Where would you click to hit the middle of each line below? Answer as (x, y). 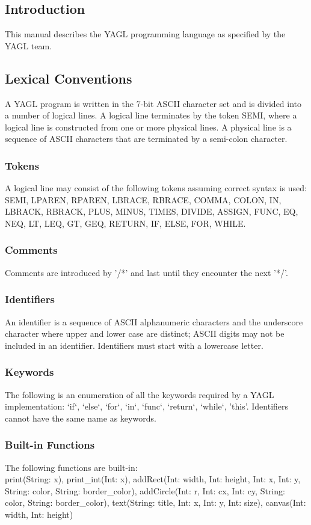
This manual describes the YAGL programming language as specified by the (145, 34)
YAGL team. (29, 45)
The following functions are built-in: (71, 467)
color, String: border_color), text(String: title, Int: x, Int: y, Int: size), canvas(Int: (155, 502)
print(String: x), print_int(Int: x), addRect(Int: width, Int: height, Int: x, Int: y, (153, 479)
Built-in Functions (50, 445)
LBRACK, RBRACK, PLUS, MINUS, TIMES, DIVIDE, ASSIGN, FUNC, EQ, (152, 211)
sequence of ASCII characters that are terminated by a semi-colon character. (146, 139)
